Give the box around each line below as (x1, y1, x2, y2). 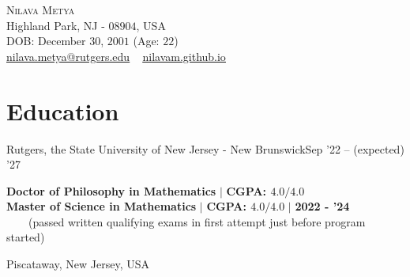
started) (6, 229, 45, 245)
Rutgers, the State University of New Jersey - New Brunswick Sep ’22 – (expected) (6, 140, 404, 157)
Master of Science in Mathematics (6, 198, 197, 214)
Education (6, 94, 119, 127)
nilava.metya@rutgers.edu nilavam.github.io (6, 47, 226, 64)
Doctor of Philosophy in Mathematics (6, 182, 216, 199)
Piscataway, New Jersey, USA (6, 256, 150, 272)
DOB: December (6, 32, 86, 49)
